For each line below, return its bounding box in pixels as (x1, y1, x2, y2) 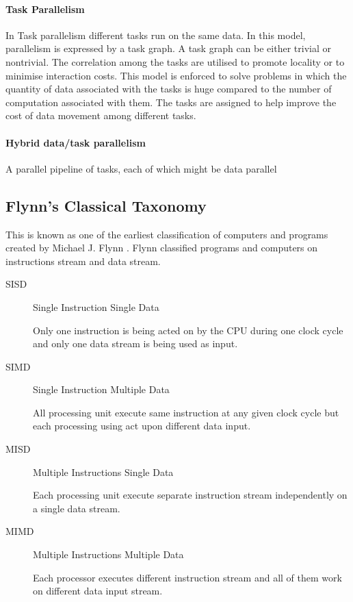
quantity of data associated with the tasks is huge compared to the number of (5, 81, 332, 96)
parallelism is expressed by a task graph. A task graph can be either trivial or (5, 41, 331, 55)
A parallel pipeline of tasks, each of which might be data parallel (5, 161, 277, 175)
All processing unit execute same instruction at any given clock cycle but (33, 405, 339, 419)
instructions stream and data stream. (5, 253, 161, 268)
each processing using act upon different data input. (33, 418, 251, 433)
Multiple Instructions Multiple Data (33, 547, 184, 562)
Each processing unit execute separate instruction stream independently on (33, 488, 348, 502)
